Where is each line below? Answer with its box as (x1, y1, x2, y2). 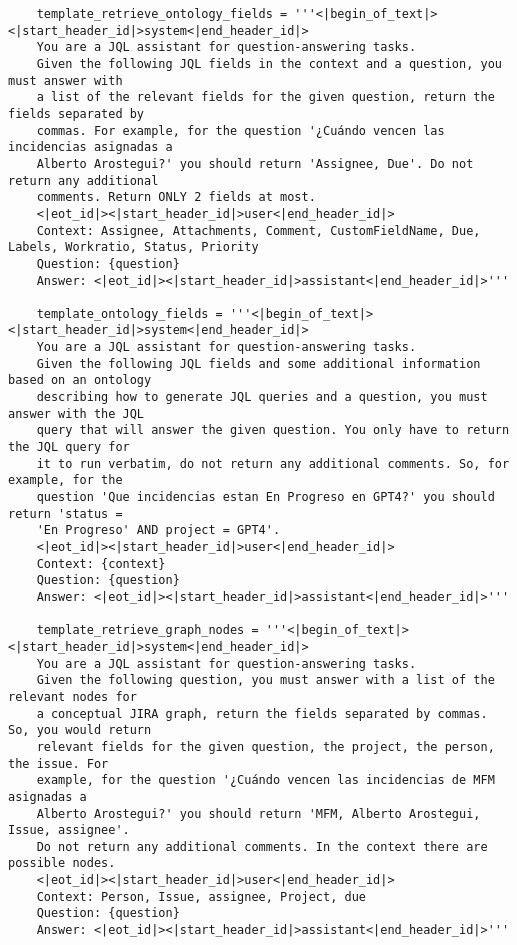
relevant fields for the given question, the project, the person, (36, 739, 495, 754)
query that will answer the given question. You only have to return (36, 423, 510, 438)
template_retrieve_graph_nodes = (36, 623, 259, 638)
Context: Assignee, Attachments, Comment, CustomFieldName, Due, (36, 223, 481, 238)
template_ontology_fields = (36, 306, 223, 321)
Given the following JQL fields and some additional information (36, 356, 481, 371)
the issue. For (8, 756, 109, 771)
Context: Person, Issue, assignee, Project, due (36, 889, 366, 904)
